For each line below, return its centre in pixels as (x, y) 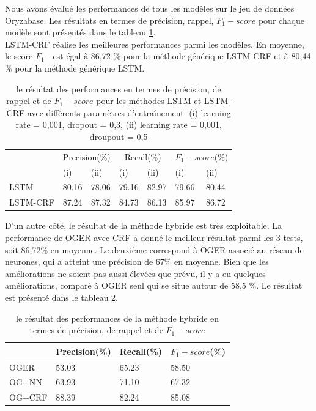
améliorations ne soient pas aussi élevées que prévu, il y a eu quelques (135, 273)
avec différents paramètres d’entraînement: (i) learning (129, 112)
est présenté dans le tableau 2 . (61, 297)
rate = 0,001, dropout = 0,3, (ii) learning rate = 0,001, (119, 124)
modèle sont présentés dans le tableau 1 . (80, 32)
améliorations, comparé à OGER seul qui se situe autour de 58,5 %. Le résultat (154, 285)
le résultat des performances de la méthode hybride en (118, 318)
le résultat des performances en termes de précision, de (119, 88)
